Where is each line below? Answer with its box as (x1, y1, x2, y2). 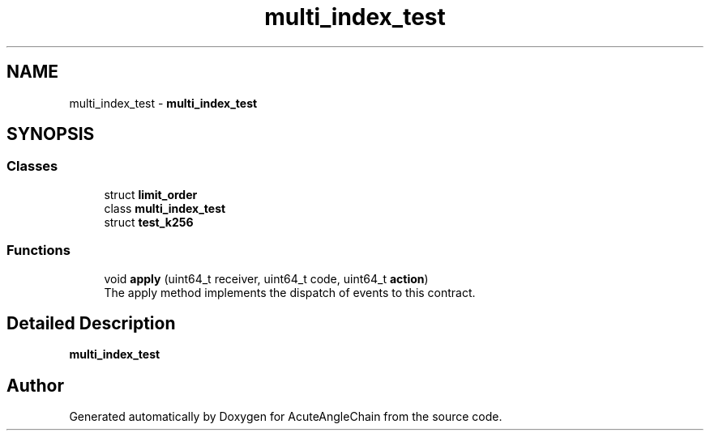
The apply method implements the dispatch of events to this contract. (104, 285, 476, 299)
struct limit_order (104, 187, 198, 202)
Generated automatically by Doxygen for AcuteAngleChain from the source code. (69, 409, 503, 424)
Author (6, 375, 64, 396)
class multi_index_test (104, 201, 226, 215)
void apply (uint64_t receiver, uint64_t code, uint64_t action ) (104, 271, 429, 286)
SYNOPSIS (6, 124, 95, 145)
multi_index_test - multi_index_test (69, 95, 258, 110)
